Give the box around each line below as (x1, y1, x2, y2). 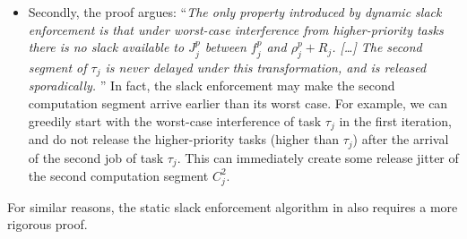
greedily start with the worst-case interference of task (28, 111, 322, 130)
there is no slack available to (28, 38, 185, 56)
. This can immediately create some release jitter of (177, 148, 459, 166)
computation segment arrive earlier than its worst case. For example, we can (28, 94, 448, 113)
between (204, 38, 246, 56)
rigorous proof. (7, 215, 88, 234)
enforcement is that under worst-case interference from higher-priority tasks (28, 20, 444, 38)
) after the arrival (352, 130, 449, 149)
